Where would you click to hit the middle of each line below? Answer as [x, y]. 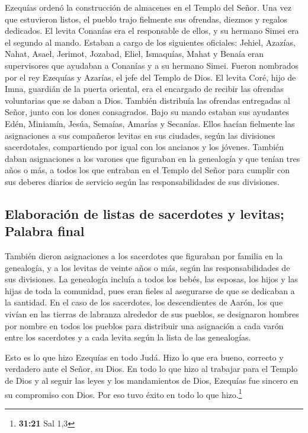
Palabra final [45, 231]
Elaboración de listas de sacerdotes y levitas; [145, 213]
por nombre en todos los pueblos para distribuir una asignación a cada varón [144, 325]
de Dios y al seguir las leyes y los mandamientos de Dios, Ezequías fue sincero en [152, 381]
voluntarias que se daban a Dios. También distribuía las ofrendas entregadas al [147, 100]
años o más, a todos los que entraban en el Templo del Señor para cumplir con [147, 170]
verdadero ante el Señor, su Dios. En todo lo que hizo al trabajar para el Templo [151, 369]
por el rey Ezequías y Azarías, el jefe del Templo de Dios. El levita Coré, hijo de [150, 77]
